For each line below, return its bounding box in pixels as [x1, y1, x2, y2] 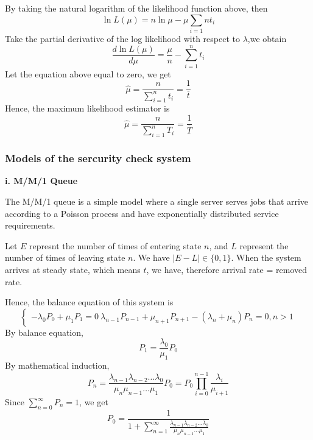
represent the [239, 239, 289, 252]
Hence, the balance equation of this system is [5, 296, 174, 308]
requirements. [5, 219, 55, 232]
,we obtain [247, 32, 287, 44]
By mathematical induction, [5, 359, 110, 372]
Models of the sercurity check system [5, 151, 191, 166]
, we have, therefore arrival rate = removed [146, 263, 308, 276]
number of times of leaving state [5, 251, 125, 264]
